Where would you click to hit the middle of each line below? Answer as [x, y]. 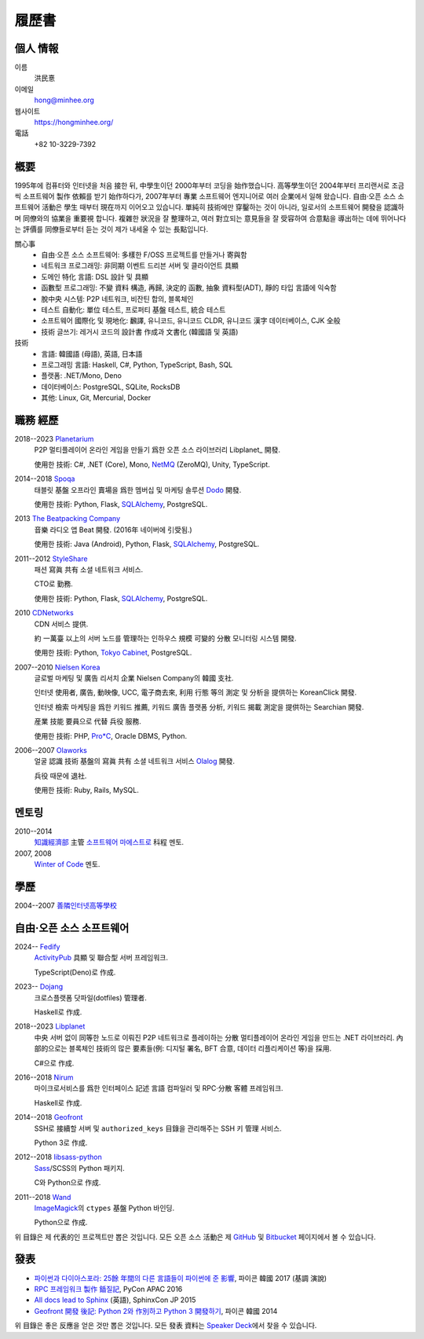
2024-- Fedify [37, 947]
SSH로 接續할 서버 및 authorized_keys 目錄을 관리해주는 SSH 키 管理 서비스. [158, 1128]
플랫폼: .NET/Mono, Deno [81, 376]
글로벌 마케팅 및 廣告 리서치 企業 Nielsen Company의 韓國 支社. [134, 678]
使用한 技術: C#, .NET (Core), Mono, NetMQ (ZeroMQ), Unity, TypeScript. [152, 464]
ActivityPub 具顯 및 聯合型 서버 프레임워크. [101, 958]
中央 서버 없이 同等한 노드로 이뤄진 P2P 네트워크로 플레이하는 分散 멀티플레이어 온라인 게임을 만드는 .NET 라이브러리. [214, 1037]
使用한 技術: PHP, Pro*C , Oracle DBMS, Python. [111, 736]
